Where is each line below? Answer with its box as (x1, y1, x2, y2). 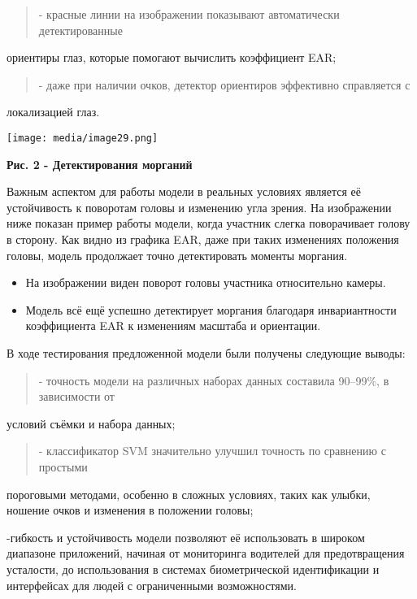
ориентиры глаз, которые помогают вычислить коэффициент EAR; (7, 49, 337, 66)
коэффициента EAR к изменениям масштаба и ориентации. (25, 317, 321, 334)
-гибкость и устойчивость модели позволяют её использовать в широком (7, 528, 365, 545)
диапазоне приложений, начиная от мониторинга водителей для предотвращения (7, 545, 405, 562)
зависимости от (38, 388, 115, 405)
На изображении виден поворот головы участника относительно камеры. (25, 274, 386, 291)
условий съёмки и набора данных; (7, 415, 176, 432)
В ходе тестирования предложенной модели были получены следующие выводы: (7, 344, 406, 361)
